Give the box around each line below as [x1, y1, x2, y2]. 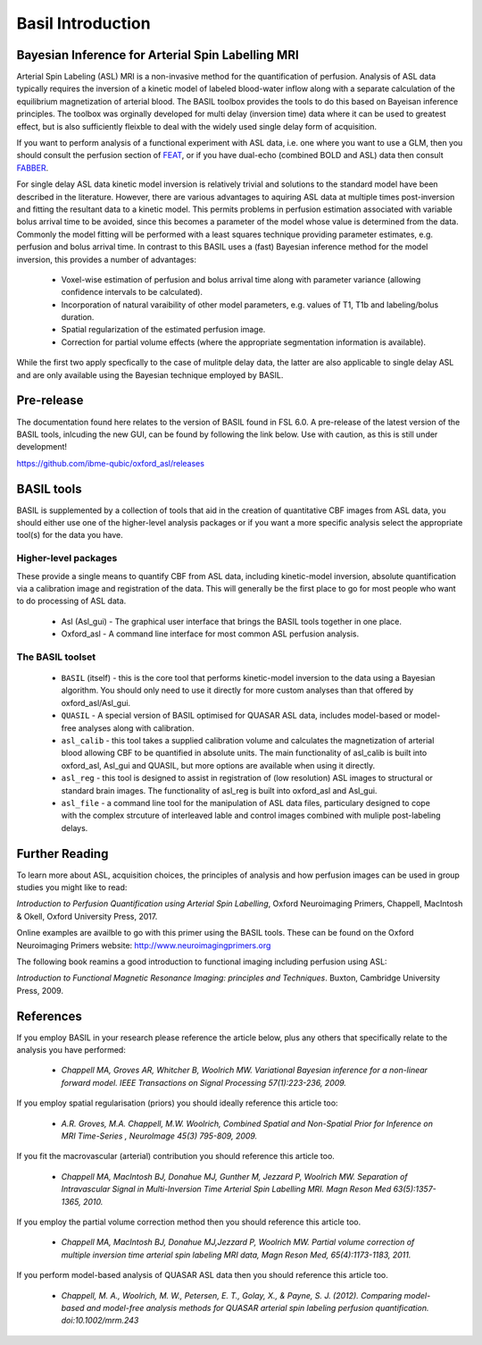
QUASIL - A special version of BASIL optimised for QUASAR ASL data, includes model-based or [61, 710, 412, 721]
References [16, 1008, 82, 1023]
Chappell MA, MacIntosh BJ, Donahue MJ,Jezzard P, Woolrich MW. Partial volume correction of [61, 1237, 415, 1248]
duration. [61, 312, 95, 323]
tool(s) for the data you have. [16, 530, 124, 541]
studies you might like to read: [16, 882, 128, 893]
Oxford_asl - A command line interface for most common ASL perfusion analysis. [61, 628, 360, 639]
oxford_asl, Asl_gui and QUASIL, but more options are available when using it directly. [61, 760, 376, 770]
